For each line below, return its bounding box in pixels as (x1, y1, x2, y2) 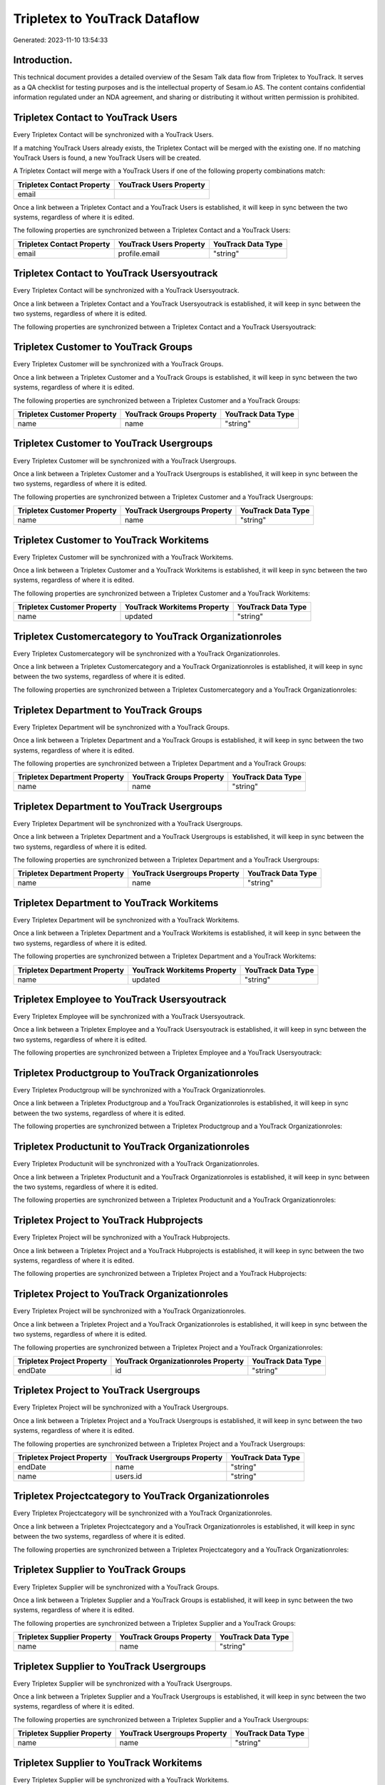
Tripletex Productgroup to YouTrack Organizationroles (13, 1067, 260, 1079)
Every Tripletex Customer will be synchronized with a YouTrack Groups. (13, 360, 224, 368)
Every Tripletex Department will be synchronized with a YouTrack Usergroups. (13, 819, 243, 828)
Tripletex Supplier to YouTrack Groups (13, 1564, 186, 1576)
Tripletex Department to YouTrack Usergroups (13, 800, 222, 813)
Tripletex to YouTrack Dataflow (13, 11, 200, 26)
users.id (115, 1471, 143, 1481)
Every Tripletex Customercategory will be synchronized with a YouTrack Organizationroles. (13, 649, 281, 658)
